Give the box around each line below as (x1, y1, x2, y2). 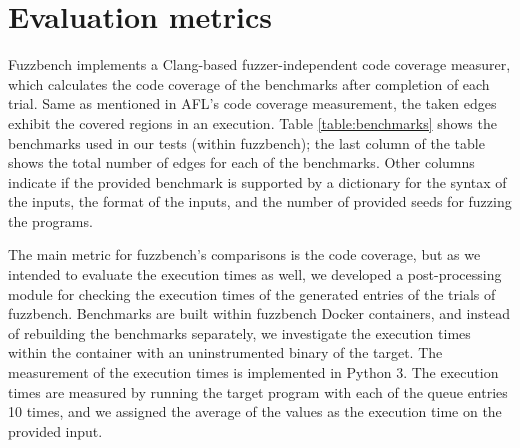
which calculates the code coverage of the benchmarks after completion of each (8, 73, 490, 94)
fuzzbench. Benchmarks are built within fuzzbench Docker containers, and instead (8, 303, 511, 324)
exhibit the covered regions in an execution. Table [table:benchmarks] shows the (8, 112, 497, 133)
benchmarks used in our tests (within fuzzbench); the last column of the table (8, 132, 485, 153)
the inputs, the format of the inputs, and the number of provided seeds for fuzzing (8, 191, 512, 212)
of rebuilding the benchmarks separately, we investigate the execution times (8, 322, 471, 343)
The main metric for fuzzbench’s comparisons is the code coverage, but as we (8, 244, 481, 265)
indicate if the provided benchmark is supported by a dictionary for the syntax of (8, 171, 507, 192)
